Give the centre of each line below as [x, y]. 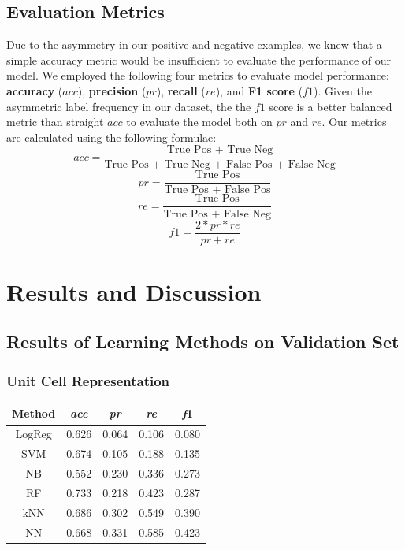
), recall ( [181, 90]
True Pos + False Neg [217, 214]
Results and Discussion [134, 291]
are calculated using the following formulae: [111, 137]
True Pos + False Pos [217, 190]
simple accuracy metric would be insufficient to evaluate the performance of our [199, 59]
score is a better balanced [331, 106]
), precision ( [112, 90]
